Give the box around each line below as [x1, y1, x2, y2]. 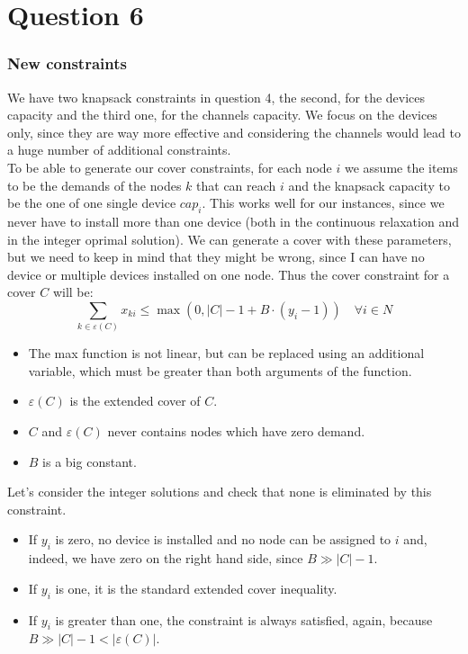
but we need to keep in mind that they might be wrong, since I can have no [7, 247, 425, 266]
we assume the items [344, 157, 458, 176]
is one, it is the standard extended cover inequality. [55, 578, 337, 597]
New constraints [7, 52, 127, 75]
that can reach [196, 175, 276, 194]
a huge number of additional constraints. [7, 140, 231, 159]
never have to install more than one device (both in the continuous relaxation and [7, 211, 459, 230]
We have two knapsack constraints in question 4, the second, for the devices [7, 87, 426, 106]
